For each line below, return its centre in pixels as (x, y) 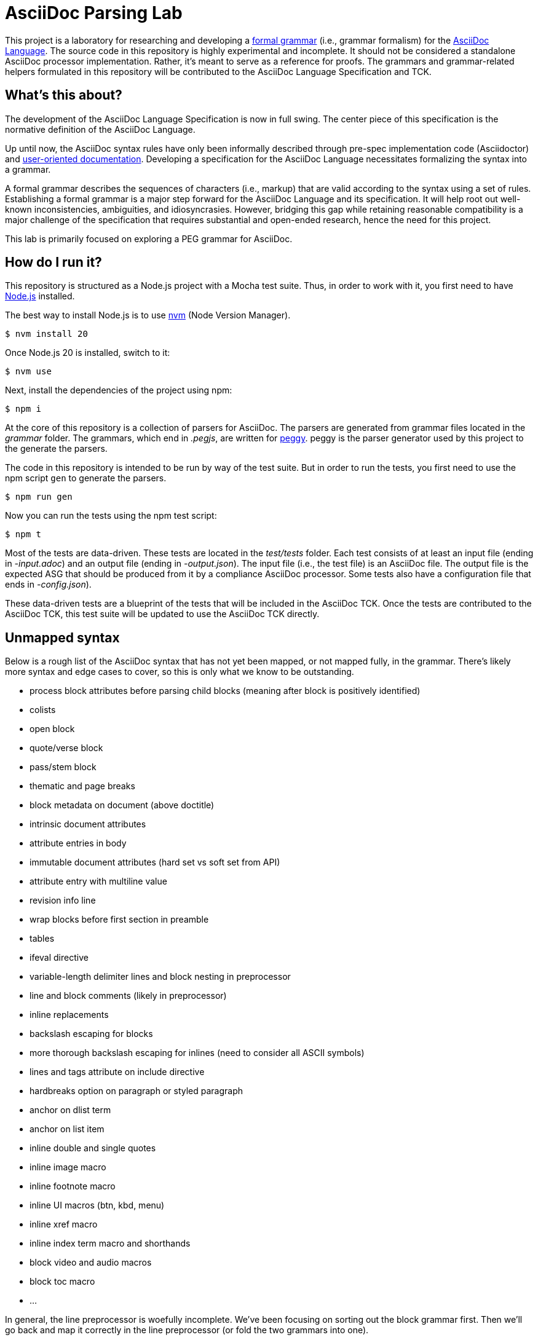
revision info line (63, 901)
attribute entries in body (78, 843)
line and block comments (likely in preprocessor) (128, 996)
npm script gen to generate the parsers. (86, 478)
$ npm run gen (39, 497)
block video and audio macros (91, 1263)
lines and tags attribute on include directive (117, 1072)
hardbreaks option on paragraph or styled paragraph (136, 1091)
